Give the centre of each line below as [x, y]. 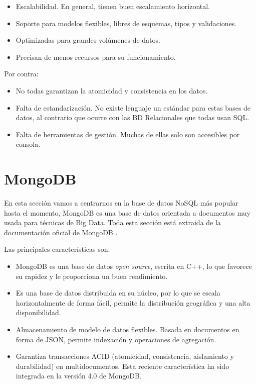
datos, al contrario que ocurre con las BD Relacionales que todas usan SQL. [133, 117]
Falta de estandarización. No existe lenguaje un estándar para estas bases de [133, 107]
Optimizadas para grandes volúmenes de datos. [88, 40]
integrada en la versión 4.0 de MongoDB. [79, 376]
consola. [28, 144]
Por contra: [21, 74]
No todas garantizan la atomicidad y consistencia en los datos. [112, 90]
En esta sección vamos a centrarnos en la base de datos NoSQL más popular [121, 203]
